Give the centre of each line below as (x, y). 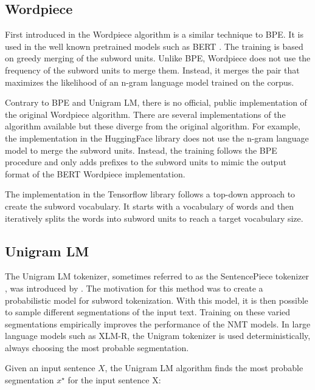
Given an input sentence (50, 368)
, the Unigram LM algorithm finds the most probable (204, 368)
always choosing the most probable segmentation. (97, 347)
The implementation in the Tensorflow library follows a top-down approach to (150, 194)
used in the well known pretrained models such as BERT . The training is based (154, 46)
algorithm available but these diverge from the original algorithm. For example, (153, 126)
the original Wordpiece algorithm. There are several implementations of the (145, 114)
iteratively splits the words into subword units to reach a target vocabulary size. (154, 218)
